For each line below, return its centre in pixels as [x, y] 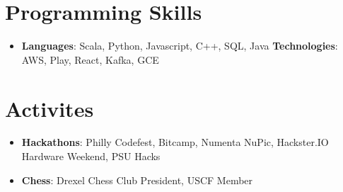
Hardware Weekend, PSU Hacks [91, 156]
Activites [50, 108]
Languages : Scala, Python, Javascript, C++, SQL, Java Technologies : [180, 46]
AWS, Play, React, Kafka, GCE [90, 59]
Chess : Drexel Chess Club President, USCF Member [137, 180]
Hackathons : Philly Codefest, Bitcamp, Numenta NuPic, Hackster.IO [175, 142]
